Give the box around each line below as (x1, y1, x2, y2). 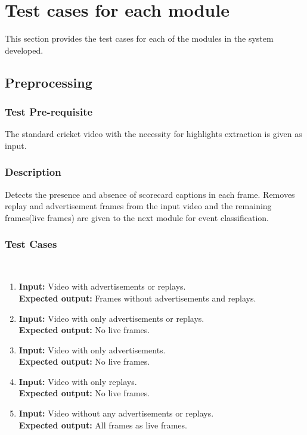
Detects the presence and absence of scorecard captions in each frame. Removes (5, 188, 295, 200)
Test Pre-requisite (5, 104, 93, 119)
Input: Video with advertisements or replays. (18, 280, 186, 293)
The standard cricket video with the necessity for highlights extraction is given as (5, 128, 302, 140)
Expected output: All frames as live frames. (18, 418, 187, 431)
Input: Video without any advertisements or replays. (18, 407, 214, 420)
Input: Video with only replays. (18, 375, 137, 387)
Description (5, 164, 61, 179)
